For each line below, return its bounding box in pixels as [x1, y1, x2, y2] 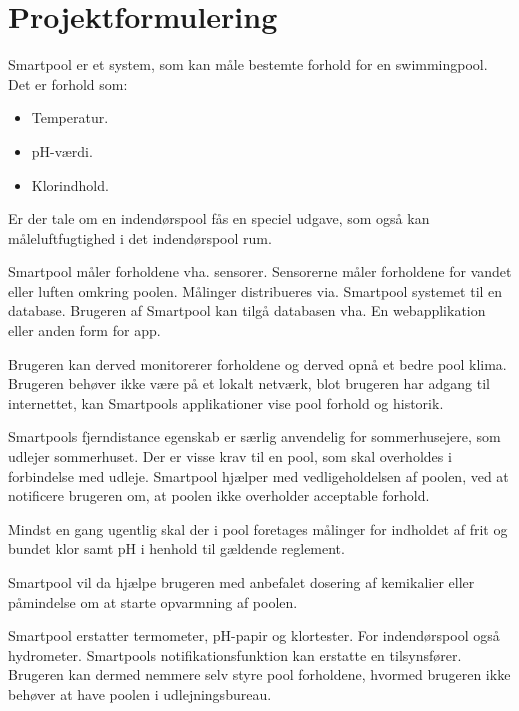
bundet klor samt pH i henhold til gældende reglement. [8, 538, 345, 559]
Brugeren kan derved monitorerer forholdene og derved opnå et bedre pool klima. [8, 353, 507, 374]
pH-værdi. [31, 140, 93, 161]
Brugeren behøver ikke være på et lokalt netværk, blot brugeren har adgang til [8, 373, 490, 394]
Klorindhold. [31, 174, 109, 195]
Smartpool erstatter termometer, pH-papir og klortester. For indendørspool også [8, 625, 500, 646]
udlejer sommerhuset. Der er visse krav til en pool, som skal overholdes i [8, 446, 452, 467]
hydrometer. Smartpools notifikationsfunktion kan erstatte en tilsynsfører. [8, 644, 462, 665]
